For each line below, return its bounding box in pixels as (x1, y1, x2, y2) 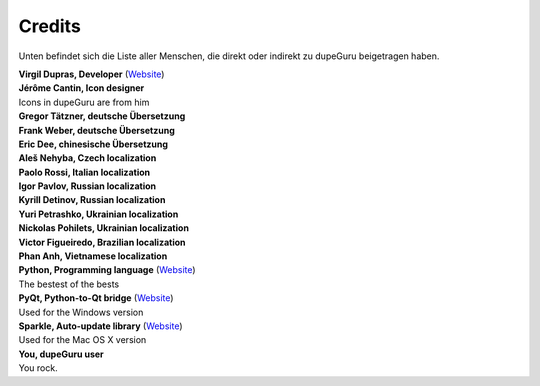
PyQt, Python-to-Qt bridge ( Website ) (18, 292, 174, 304)
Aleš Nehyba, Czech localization (18, 152, 157, 164)
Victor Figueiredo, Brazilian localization (18, 236, 186, 248)
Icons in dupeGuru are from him (18, 96, 150, 108)
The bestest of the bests (18, 278, 120, 290)
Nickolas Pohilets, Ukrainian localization (18, 222, 190, 234)
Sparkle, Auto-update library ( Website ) (18, 320, 184, 332)
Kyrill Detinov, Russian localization (18, 194, 166, 206)
